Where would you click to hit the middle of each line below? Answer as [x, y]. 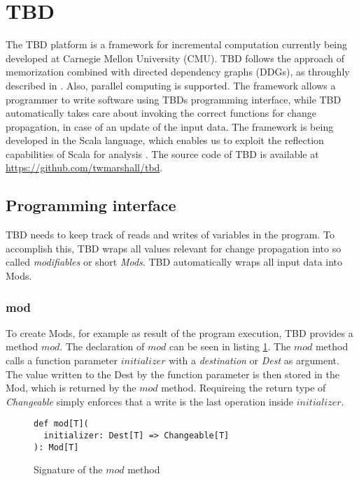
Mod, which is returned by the [71, 388]
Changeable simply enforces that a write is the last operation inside [150, 401]
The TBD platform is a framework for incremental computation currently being [177, 44]
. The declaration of [102, 346]
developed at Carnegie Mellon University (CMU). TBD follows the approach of [175, 58]
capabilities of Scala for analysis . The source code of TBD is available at [162, 153]
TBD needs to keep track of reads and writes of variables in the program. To [170, 235]
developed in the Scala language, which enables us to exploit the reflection [165, 140]
